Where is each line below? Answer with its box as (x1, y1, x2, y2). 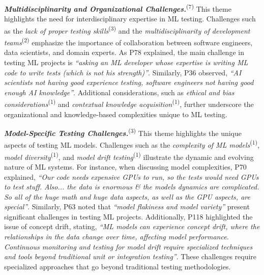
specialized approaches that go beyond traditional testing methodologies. (4, 261, 231, 271)
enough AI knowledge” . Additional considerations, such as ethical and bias (4, 87, 234, 97)
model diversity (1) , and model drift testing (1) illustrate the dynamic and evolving (4, 150, 254, 162)
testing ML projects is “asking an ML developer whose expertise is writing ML (4, 57, 248, 67)
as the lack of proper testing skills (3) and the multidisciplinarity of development (4, 23, 250, 36)
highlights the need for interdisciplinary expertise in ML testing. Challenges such (4, 13, 256, 24)
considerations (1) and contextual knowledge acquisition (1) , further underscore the (4, 97, 254, 109)
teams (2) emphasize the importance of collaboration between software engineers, (4, 36, 253, 47)
